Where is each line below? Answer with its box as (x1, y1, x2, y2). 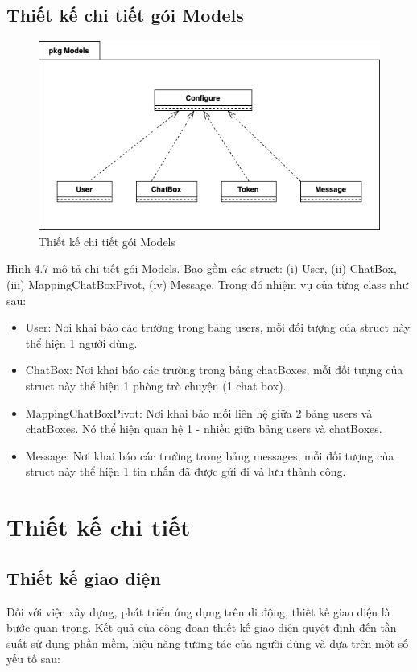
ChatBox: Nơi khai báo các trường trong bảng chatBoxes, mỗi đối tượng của (25, 361, 403, 378)
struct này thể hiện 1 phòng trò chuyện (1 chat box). (25, 377, 287, 394)
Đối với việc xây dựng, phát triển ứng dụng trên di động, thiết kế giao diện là (6, 603, 390, 620)
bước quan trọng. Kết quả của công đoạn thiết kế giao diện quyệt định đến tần (6, 619, 397, 636)
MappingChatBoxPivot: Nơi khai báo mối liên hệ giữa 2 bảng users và (25, 404, 373, 421)
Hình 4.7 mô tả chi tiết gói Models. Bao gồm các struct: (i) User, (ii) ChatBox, (6, 260, 397, 277)
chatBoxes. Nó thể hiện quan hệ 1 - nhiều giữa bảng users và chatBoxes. (25, 420, 382, 437)
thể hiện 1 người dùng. (25, 334, 138, 351)
